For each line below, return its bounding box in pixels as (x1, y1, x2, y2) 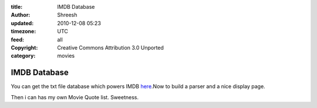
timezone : (11, 28, 36, 35)
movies (57, 53, 75, 60)
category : (11, 53, 36, 60)
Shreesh (57, 12, 77, 19)
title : (11, 4, 23, 10)
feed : (11, 36, 25, 43)
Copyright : (11, 44, 38, 51)
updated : (11, 19, 34, 26)
